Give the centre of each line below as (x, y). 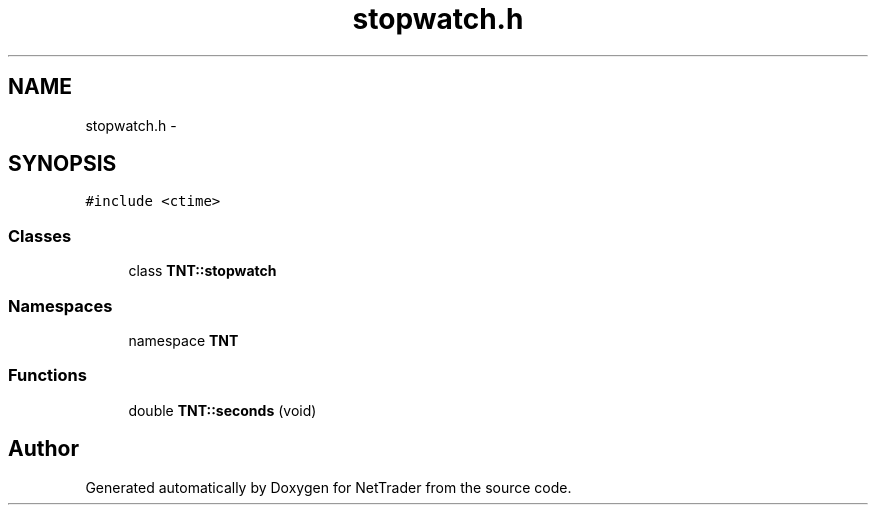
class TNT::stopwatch (202, 271)
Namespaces (60, 305)
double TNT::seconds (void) (222, 410)
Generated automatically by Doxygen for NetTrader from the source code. (328, 487)
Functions (47, 375)
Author (43, 449)
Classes (40, 235)
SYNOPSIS (62, 164)
